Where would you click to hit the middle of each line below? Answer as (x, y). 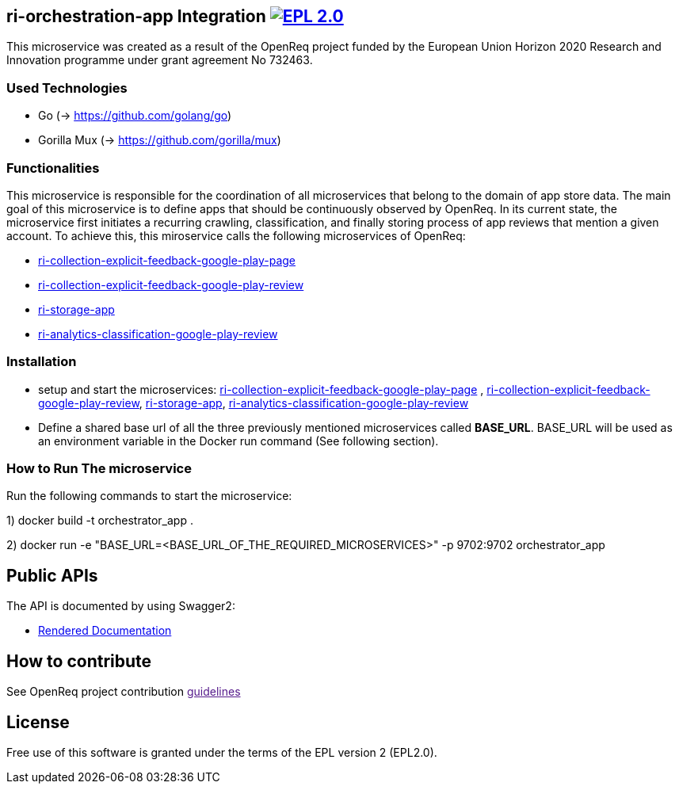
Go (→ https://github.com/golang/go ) (135, 116)
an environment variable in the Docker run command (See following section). (238, 441)
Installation (42, 362)
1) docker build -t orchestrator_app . (100, 521)
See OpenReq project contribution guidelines (124, 692)
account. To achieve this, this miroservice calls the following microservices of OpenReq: (236, 235)
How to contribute (79, 661)
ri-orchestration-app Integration (136, 16)
